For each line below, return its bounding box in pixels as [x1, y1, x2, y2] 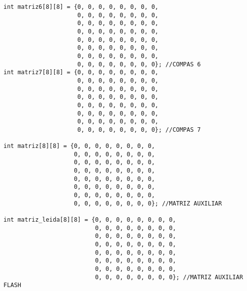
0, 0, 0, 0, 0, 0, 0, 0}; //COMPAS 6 [77, 60, 201, 68]
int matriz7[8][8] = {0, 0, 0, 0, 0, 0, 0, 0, [3, 69, 158, 76]
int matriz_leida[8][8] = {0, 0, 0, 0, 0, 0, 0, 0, [3, 216, 176, 224]
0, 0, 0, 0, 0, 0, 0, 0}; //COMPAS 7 [77, 126, 201, 133]
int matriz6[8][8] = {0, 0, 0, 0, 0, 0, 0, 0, [3, 3, 158, 10]
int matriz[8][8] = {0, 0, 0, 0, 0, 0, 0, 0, [3, 143, 155, 150]
